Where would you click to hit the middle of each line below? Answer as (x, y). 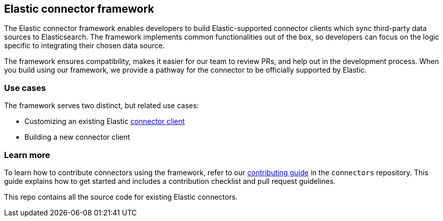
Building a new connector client (77, 137)
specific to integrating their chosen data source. (84, 46)
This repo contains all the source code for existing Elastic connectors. (121, 197)
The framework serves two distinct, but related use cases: (101, 106)
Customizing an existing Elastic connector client (105, 121)
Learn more (27, 155)
